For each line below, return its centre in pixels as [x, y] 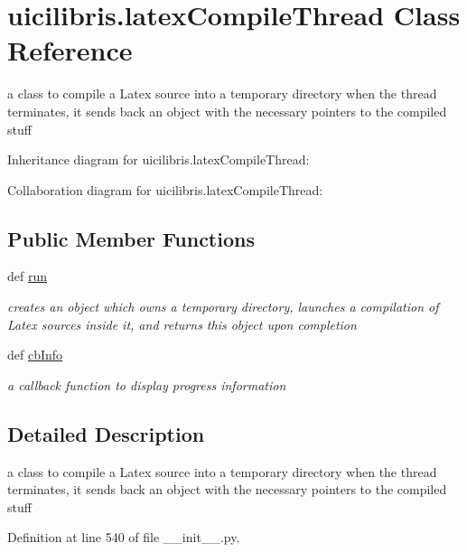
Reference [70, 50]
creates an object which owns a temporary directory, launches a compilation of [223, 307]
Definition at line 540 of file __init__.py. [124, 537]
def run [28, 276]
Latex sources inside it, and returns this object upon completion [182, 324]
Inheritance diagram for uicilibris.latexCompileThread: [159, 159]
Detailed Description [106, 433]
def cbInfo [35, 355]
